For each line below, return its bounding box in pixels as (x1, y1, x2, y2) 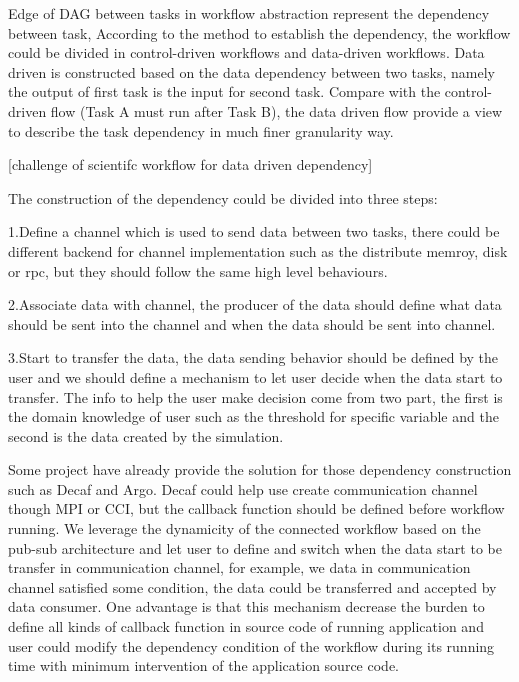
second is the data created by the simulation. (8, 425, 284, 446)
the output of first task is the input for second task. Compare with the (8, 81, 441, 102)
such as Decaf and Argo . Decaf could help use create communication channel (8, 478, 478, 499)
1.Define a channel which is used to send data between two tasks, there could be (8, 221, 500, 242)
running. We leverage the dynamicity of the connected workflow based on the (8, 518, 481, 539)
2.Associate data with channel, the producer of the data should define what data (8, 294, 502, 315)
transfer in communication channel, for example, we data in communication (8, 557, 471, 578)
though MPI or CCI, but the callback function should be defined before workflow (8, 498, 505, 519)
